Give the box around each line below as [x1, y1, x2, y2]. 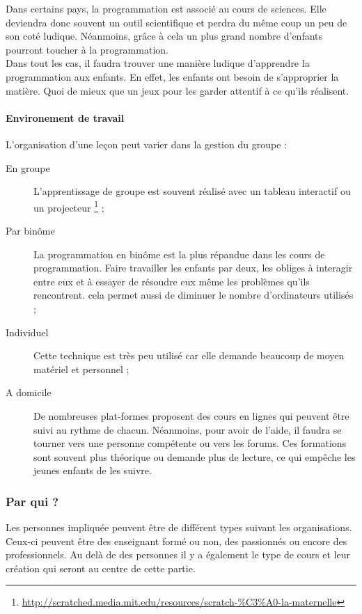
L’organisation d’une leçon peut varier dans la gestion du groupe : [6, 136, 287, 151]
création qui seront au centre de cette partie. [6, 560, 196, 575]
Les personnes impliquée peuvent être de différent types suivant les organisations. [6, 520, 352, 535]
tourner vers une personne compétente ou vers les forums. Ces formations [33, 436, 347, 450]
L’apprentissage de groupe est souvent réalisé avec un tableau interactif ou [33, 184, 351, 198]
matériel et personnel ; [33, 361, 129, 376]
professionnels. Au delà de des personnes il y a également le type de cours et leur [6, 547, 350, 562]
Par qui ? [6, 492, 59, 510]
